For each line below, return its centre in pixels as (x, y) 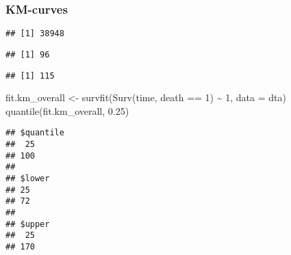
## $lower (28, 178)
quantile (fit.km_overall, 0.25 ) (67, 110)
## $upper (28, 224)
